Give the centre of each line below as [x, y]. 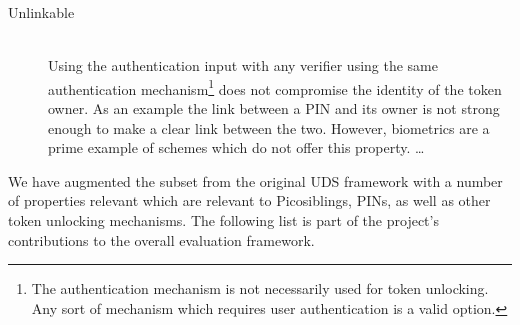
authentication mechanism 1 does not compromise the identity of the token [275, 87]
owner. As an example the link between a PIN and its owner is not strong [274, 108]
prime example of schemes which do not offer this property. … [236, 147]
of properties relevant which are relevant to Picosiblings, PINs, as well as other [249, 200]
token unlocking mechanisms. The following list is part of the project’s [223, 220]
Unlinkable [41, 12]
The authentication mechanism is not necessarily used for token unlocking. [260, 288]
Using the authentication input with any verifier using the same [243, 65]
